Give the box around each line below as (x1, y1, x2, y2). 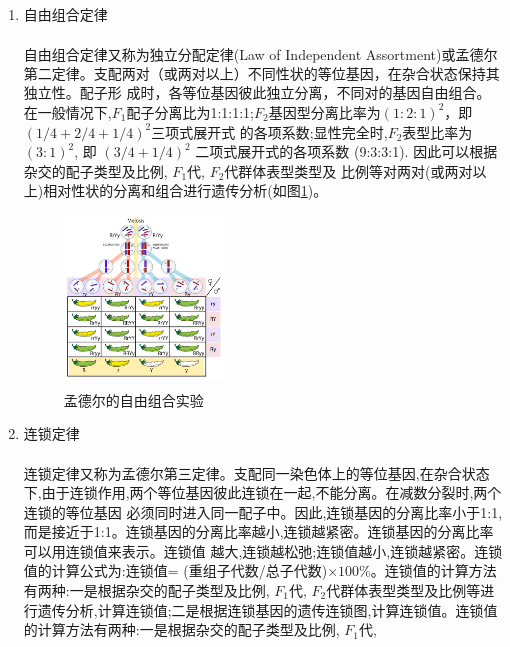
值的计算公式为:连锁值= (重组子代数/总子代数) (23, 560, 328, 581)
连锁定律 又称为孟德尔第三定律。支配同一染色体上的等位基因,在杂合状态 (23, 462, 490, 483)
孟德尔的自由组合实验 (63, 389, 204, 410)
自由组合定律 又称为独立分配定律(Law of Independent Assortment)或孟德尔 (23, 43, 498, 64)
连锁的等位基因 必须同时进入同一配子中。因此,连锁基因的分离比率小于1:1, (23, 501, 503, 522)
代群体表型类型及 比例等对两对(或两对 (224, 160, 473, 181)
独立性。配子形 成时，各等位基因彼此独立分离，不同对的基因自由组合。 (23, 82, 491, 103)
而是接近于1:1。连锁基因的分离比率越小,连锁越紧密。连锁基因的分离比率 (23, 521, 494, 542)
